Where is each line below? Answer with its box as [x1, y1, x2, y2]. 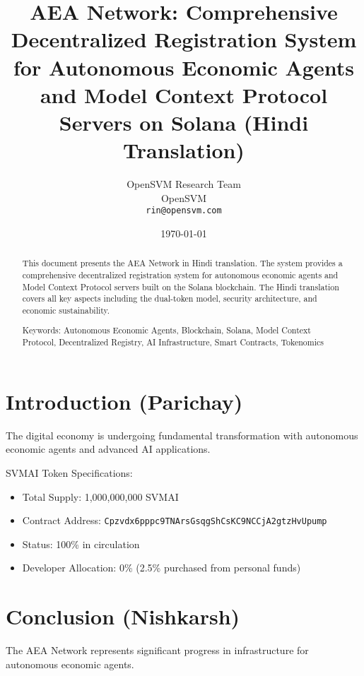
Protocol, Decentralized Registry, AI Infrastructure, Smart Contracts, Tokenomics [22, 336, 324, 348]
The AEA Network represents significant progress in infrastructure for [6, 643, 309, 658]
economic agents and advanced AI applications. [6, 441, 211, 456]
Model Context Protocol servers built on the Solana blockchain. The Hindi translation [22, 280, 339, 292]
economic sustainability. [22, 304, 110, 316]
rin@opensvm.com [146, 206, 222, 216]
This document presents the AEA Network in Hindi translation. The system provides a [22, 257, 343, 269]
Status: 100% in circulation [22, 536, 140, 551]
